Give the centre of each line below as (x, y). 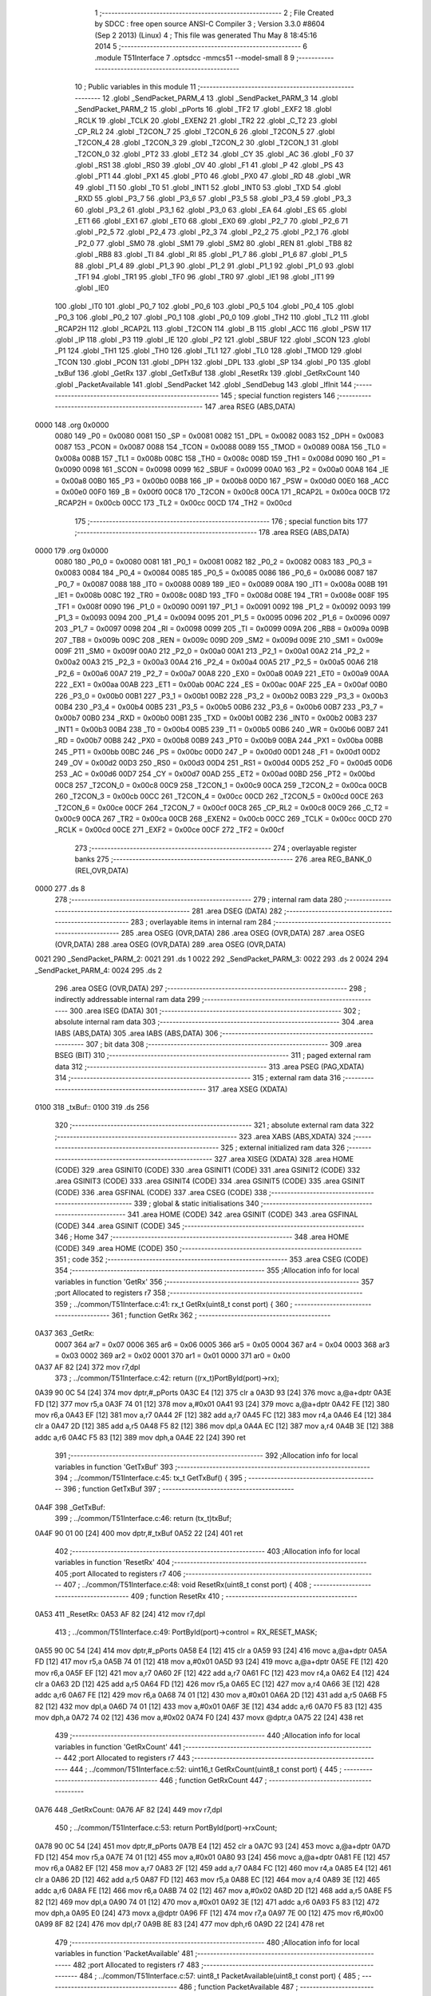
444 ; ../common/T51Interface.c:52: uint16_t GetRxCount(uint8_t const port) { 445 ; (206, 1769)
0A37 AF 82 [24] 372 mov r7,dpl (87, 1367)
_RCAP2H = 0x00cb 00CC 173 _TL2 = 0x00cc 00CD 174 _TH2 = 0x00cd (173, 503)
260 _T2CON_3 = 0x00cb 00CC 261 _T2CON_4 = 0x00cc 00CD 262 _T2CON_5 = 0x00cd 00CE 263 (219, 796)
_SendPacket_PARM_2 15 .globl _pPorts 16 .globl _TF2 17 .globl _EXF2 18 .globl (203, 109)
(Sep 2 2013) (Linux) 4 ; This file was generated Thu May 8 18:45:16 (206, 35)
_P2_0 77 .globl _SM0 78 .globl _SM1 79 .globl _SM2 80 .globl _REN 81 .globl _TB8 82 (214, 243)
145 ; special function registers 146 (278, 395)
